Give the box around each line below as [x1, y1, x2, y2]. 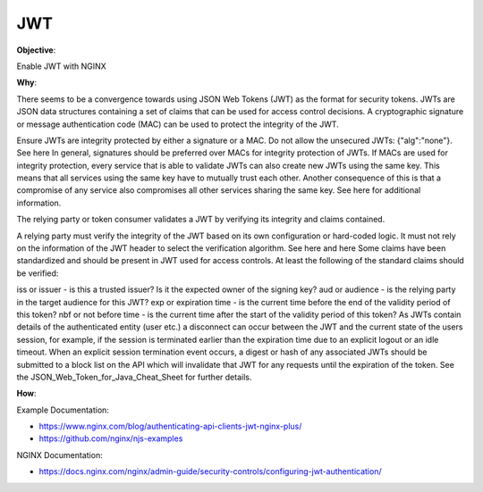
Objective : [16, 45, 56, 55]
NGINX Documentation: [16, 449, 103, 460]
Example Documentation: [16, 404, 109, 415]
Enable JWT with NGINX [16, 61, 106, 71]
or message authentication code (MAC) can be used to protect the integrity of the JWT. [16, 119, 339, 129]
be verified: [16, 268, 59, 279]
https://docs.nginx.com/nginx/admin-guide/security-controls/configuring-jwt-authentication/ [38, 466, 382, 477]
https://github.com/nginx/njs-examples [38, 433, 183, 444]
